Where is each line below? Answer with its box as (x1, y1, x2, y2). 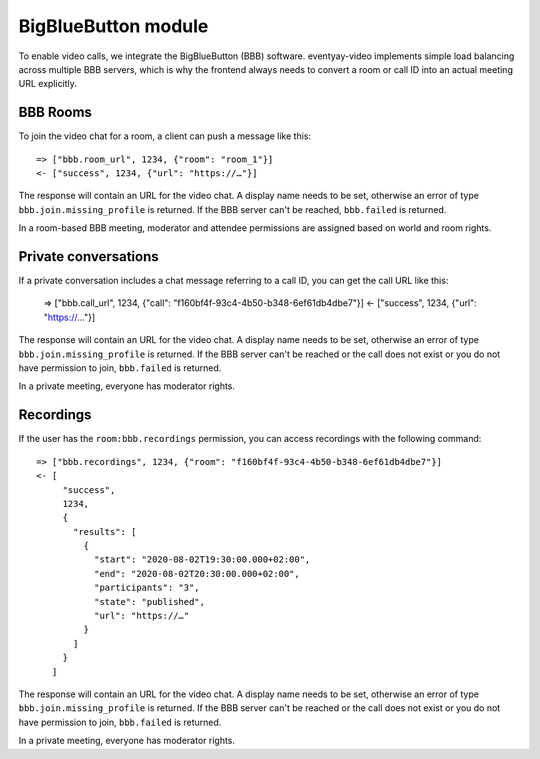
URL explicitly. (18, 78, 77, 90)
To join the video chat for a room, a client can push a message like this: (18, 130, 312, 142)
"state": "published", (93, 596, 205, 607)
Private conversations (18, 248, 159, 265)
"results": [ (73, 526, 137, 537)
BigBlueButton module (18, 15, 209, 37)
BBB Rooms (18, 104, 92, 121)
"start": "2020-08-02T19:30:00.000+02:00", (93, 554, 311, 565)
